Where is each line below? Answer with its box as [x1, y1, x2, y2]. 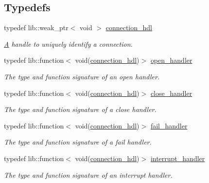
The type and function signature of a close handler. [4, 104, 157, 114]
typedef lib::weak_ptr [4, 22, 69, 33]
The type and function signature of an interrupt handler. [4, 169, 173, 180]
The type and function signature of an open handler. [4, 71, 160, 81]
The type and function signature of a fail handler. [4, 137, 152, 147]
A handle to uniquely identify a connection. [4, 38, 133, 49]
